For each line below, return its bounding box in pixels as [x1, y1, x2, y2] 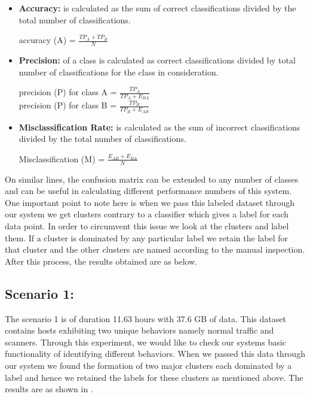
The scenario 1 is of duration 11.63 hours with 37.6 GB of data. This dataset [5, 312, 286, 325]
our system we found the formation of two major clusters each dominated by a [5, 359, 292, 372]
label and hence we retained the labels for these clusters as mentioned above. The [5, 371, 303, 383]
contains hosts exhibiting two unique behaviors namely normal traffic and [5, 324, 274, 337]
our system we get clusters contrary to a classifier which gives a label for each [5, 208, 289, 220]
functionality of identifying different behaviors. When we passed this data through [5, 347, 305, 360]
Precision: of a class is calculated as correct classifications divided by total [19, 54, 296, 66]
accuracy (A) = [19, 34, 76, 46]
